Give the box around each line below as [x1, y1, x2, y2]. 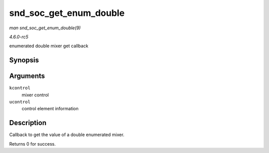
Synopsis [9, 56, 39, 65]
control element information [21, 106, 79, 112]
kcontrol [9, 85, 31, 91]
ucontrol [9, 99, 31, 105]
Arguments [9, 72, 45, 80]
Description [9, 119, 47, 127]
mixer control [21, 92, 49, 98]
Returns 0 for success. [9, 141, 56, 147]
